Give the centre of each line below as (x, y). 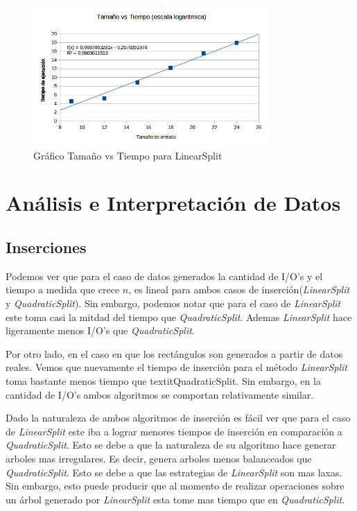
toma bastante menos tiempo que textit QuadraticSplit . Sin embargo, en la (163, 380)
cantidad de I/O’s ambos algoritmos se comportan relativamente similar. (160, 394)
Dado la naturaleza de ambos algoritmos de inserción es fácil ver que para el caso (178, 418)
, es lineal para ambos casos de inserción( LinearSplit (239, 289)
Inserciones (46, 247)
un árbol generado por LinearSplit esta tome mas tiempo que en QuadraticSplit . (175, 499)
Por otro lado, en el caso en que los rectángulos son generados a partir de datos (174, 353)
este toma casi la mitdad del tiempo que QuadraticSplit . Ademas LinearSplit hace (179, 317)
